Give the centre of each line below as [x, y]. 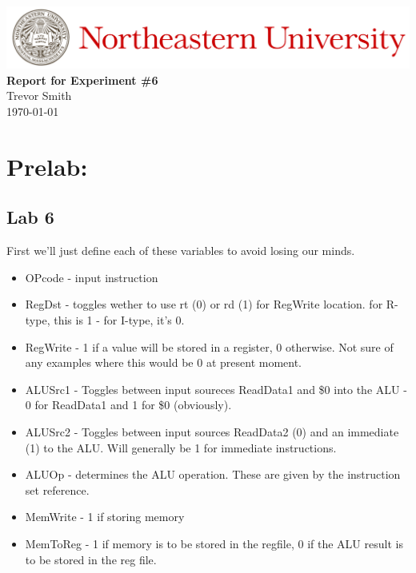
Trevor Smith [39, 95]
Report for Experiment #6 [82, 80]
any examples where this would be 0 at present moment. [164, 362]
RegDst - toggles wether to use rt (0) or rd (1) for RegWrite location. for [204, 304]
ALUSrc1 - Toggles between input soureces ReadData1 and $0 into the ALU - [216, 389]
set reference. [57, 489]
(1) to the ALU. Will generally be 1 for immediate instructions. [181, 447]
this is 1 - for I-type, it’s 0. [119, 319]
